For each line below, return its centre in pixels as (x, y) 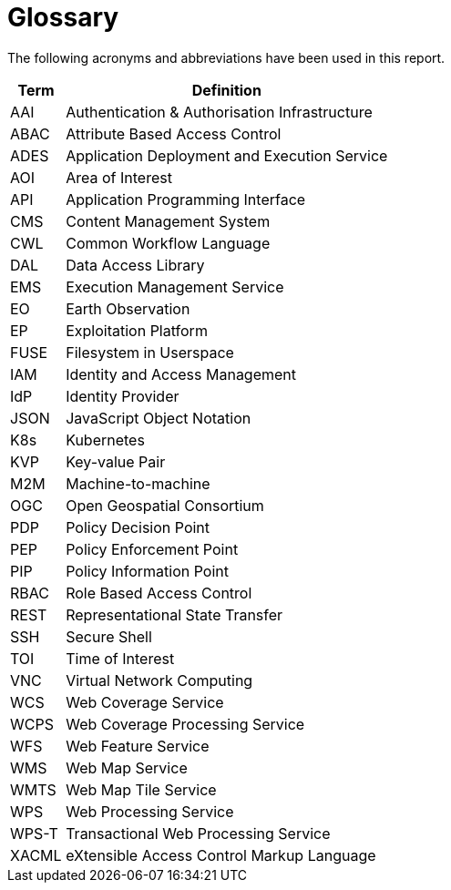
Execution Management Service (175, 286)
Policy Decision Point (138, 527)
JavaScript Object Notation (159, 418)
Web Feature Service (138, 746)
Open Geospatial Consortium (165, 505)
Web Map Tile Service (141, 789)
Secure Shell (109, 636)
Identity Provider (123, 396)
